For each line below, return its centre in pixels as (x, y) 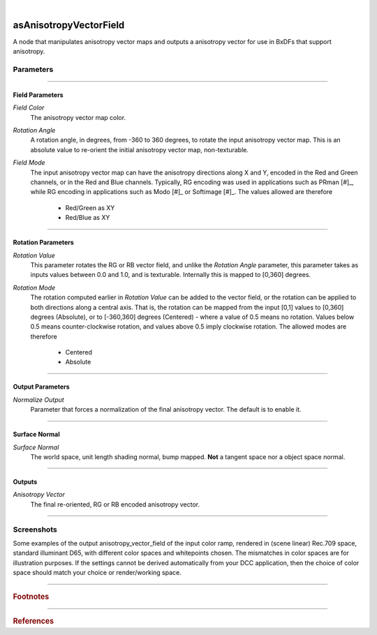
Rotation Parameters (44, 242)
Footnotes (31, 597)
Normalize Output (38, 399)
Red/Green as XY (90, 208)
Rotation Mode (34, 287)
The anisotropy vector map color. (78, 117)
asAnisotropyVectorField (69, 25)
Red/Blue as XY (88, 218)
